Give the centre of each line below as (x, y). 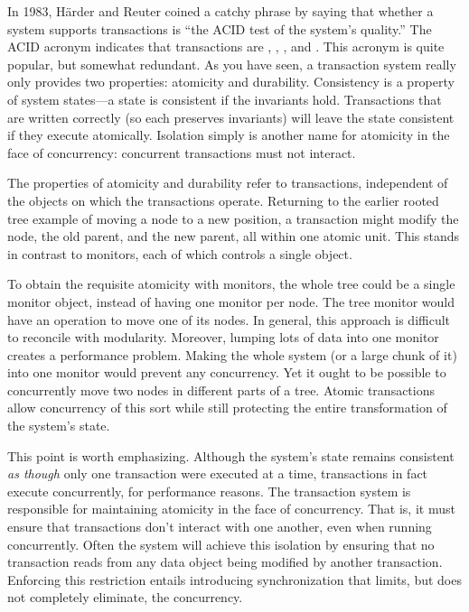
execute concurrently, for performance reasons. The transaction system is (209, 491)
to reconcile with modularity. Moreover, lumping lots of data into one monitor (223, 337)
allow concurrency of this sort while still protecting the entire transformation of (227, 408)
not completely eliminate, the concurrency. (125, 597)
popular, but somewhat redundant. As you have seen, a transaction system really (232, 64)
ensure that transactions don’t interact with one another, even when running (220, 527)
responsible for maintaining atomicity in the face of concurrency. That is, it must (231, 509)
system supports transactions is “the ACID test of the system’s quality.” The (220, 28)
